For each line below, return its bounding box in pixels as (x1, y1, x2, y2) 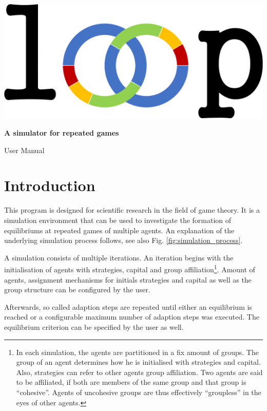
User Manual (4, 144, 45, 155)
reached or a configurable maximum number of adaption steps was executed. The (4, 311, 259, 322)
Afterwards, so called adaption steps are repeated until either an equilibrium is (4, 301, 252, 312)
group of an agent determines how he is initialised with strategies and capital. (16, 357, 261, 367)
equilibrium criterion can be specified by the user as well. (4, 321, 184, 332)
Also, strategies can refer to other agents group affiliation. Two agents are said (16, 366, 263, 377)
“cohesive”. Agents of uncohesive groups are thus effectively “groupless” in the (16, 386, 261, 397)
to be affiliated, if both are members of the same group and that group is (16, 377, 246, 387)
